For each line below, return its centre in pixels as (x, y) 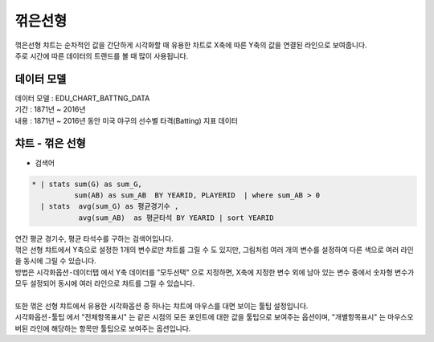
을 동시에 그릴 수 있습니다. (55, 261)
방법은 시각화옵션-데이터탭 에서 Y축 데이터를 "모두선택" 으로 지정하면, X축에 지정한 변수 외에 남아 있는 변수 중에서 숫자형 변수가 (215, 272)
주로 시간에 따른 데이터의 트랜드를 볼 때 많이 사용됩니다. (102, 55)
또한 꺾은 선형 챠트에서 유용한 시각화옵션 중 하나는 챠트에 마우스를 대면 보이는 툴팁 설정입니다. (162, 306)
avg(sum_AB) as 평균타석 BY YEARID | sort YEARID (176, 218)
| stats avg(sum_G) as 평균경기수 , (110, 206)
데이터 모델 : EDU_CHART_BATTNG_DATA (82, 98)
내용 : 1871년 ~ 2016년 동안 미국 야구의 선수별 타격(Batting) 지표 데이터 (127, 120)
